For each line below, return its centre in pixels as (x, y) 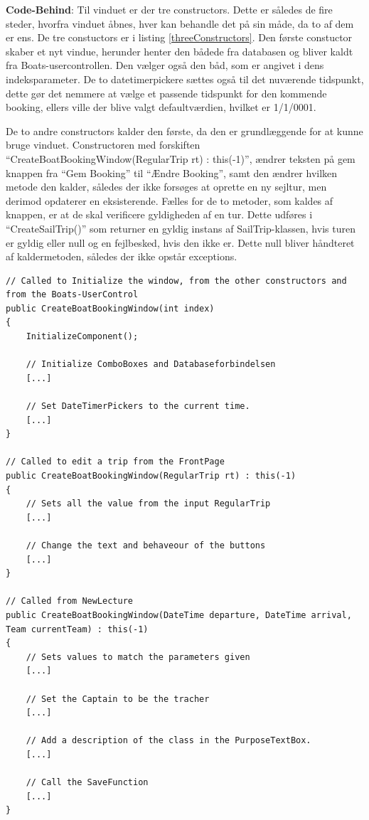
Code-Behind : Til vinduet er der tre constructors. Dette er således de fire (169, 9)
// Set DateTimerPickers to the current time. (138, 406)
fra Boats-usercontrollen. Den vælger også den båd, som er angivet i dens (165, 65)
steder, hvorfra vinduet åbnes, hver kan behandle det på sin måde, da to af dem (180, 23)
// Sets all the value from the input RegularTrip (148, 504)
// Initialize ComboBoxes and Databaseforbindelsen (151, 364)
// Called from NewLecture (69, 601)
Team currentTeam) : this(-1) (77, 629)
